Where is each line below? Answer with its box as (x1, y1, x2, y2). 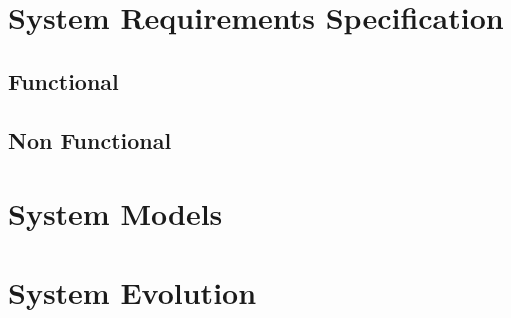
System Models (8, 193, 223, 234)
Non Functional (8, 124, 172, 155)
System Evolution (8, 271, 257, 312)
